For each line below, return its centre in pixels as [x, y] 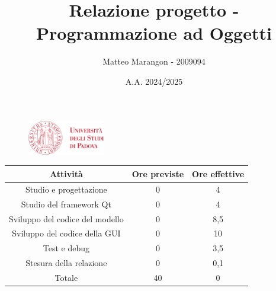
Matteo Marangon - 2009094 [154, 61]
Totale [66, 277]
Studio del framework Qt [66, 204]
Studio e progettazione [66, 189]
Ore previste [158, 173]
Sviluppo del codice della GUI [66, 233]
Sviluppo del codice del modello [66, 218]
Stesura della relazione [66, 263]
